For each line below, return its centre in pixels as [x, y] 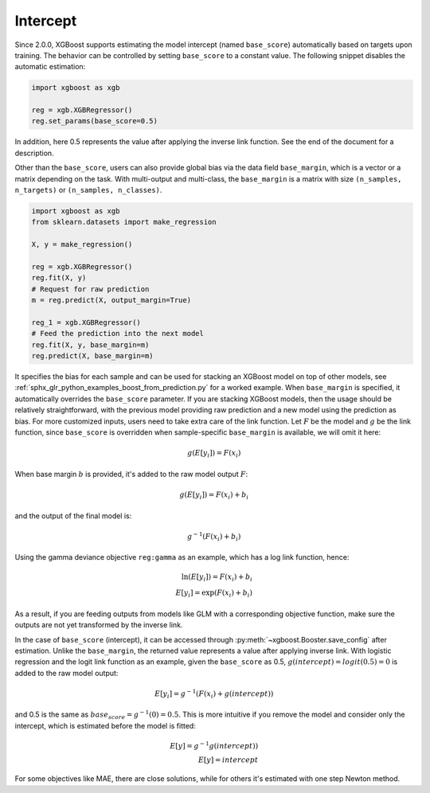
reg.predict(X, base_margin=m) [93, 356]
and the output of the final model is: [73, 516]
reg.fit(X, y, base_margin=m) [90, 345]
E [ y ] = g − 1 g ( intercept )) [214, 745]
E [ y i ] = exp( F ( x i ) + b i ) [214, 594]
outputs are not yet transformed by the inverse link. [99, 625]
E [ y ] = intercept [228, 760]
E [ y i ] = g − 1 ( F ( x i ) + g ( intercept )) [214, 694]
